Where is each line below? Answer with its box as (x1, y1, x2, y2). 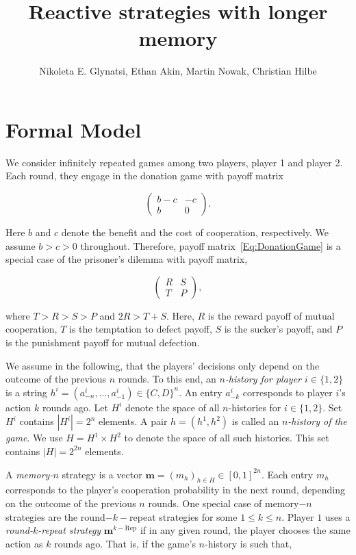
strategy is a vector (62, 467, 142, 481)
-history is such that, (204, 536, 292, 550)
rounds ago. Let (42, 400, 108, 414)
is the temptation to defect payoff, (69, 322, 212, 336)
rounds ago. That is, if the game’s (54, 536, 196, 550)
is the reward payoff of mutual (207, 308, 335, 322)
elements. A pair (98, 414, 168, 428)
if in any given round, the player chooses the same (140, 523, 351, 537)
